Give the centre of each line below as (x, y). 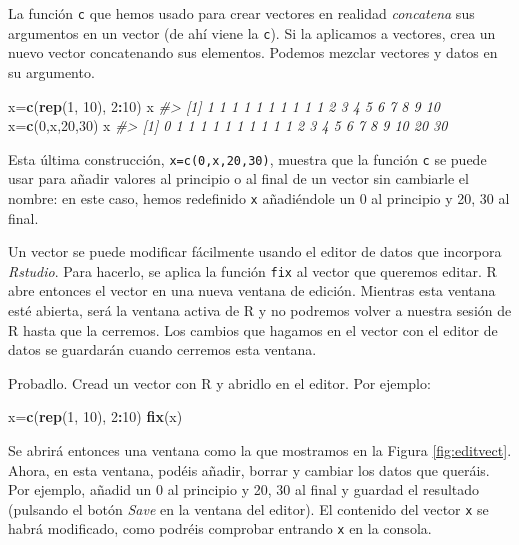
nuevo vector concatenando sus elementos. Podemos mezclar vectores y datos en (253, 52)
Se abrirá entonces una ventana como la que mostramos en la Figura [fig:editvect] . (260, 450)
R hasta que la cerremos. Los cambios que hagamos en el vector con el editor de (253, 329)
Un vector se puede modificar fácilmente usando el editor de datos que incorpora (255, 251)
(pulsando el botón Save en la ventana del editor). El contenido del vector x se (248, 508)
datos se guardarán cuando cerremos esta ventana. (162, 349)
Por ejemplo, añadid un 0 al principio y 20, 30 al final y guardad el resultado (244, 489)
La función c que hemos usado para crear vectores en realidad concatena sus (241, 13)
